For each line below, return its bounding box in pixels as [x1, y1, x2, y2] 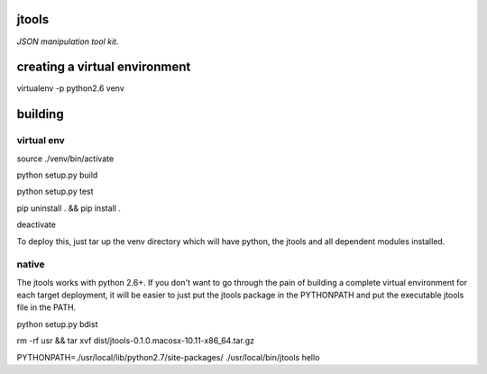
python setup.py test [16, 186, 94, 197]
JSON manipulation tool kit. [16, 36, 119, 47]
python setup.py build [16, 169, 98, 180]
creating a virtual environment [16, 59, 191, 75]
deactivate [16, 219, 56, 230]
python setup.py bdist [16, 318, 98, 329]
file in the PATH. [16, 302, 77, 313]
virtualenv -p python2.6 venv [16, 83, 125, 94]
